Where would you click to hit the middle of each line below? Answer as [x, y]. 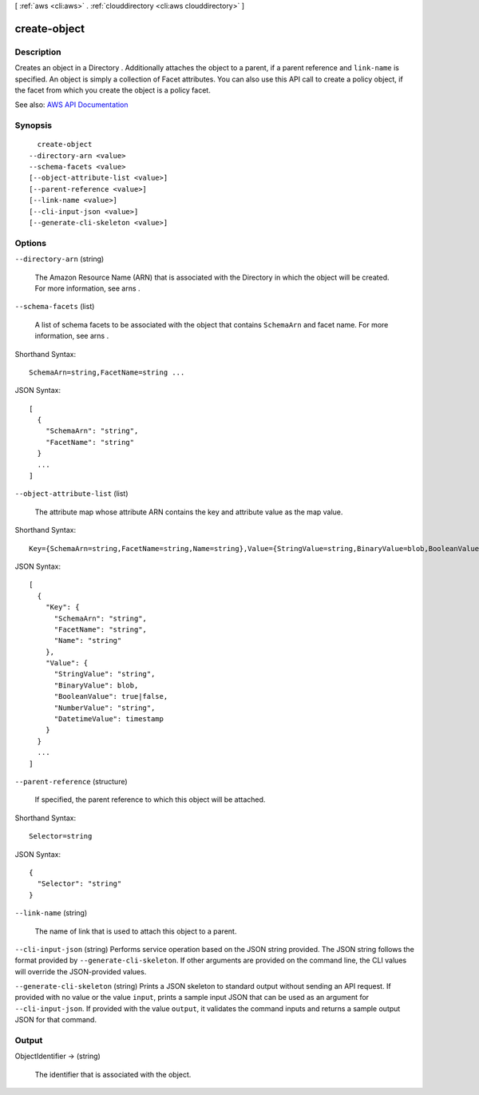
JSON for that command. [56, 1020]
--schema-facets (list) [55, 307]
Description [38, 52]
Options [31, 243]
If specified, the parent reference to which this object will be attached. [150, 799]
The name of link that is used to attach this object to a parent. [136, 931]
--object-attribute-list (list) [71, 494]
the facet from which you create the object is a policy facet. [113, 90]
